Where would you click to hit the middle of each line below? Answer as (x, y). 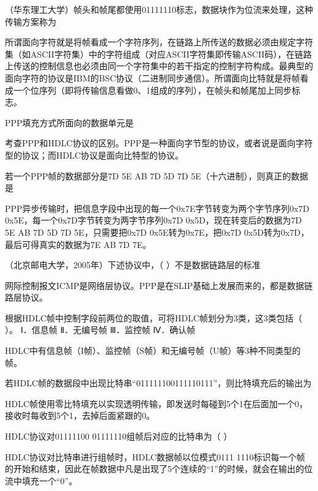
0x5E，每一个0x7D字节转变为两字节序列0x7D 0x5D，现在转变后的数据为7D (153, 220)
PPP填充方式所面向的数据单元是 (69, 122)
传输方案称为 (31, 21)
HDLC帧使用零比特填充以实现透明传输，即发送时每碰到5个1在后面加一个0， (157, 403)
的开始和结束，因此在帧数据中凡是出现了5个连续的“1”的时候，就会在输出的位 (159, 469)
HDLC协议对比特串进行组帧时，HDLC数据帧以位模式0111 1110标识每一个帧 (155, 456)
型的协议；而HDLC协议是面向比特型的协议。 (94, 155)
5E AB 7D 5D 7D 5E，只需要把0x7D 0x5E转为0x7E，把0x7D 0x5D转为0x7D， (157, 232)
